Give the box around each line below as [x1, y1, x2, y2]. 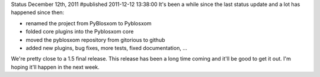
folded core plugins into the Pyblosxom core [25, 28, 134, 35]
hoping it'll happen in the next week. [11, 63, 100, 71]
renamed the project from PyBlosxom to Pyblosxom [25, 19, 152, 26]
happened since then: [11, 9, 65, 16]
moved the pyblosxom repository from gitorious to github [25, 36, 165, 43]
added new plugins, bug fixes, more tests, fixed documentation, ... [25, 44, 188, 51]
